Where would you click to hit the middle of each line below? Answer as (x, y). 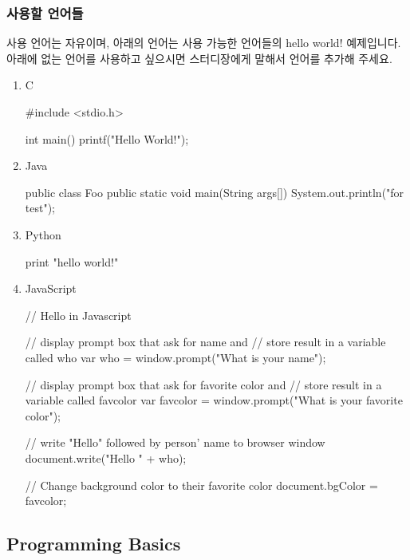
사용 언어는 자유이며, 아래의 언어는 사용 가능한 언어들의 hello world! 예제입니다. (204, 43)
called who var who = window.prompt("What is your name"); (175, 357)
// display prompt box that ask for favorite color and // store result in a (203, 384)
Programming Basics (94, 544)
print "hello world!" (72, 261)
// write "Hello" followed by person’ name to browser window (175, 442)
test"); (40, 208)
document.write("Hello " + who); (106, 457)
